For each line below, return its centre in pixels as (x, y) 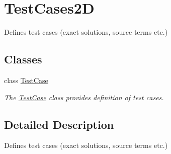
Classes (23, 59)
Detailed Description (59, 124)
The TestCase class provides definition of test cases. (84, 97)
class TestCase (26, 80)
